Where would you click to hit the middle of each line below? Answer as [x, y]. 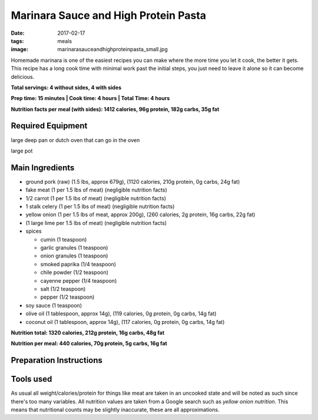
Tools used [32, 379]
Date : [18, 33]
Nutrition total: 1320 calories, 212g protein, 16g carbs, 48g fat [88, 332]
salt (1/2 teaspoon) [63, 289]
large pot [22, 151]
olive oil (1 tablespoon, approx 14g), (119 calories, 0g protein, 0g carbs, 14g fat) [121, 314]
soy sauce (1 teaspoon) [54, 305]
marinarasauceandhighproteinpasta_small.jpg [112, 49]
